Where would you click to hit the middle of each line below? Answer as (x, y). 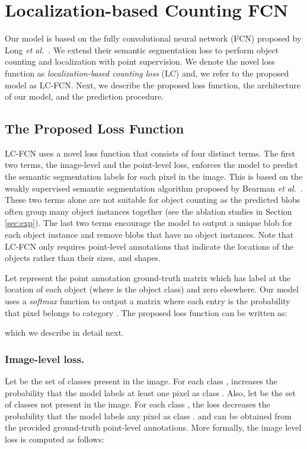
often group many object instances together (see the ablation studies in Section (148, 211)
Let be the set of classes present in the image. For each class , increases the (141, 381)
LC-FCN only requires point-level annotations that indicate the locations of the (149, 246)
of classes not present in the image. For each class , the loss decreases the (137, 404)
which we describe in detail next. (64, 332)
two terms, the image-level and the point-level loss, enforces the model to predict (152, 165)
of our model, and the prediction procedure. (84, 96)
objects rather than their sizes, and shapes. (83, 258)
